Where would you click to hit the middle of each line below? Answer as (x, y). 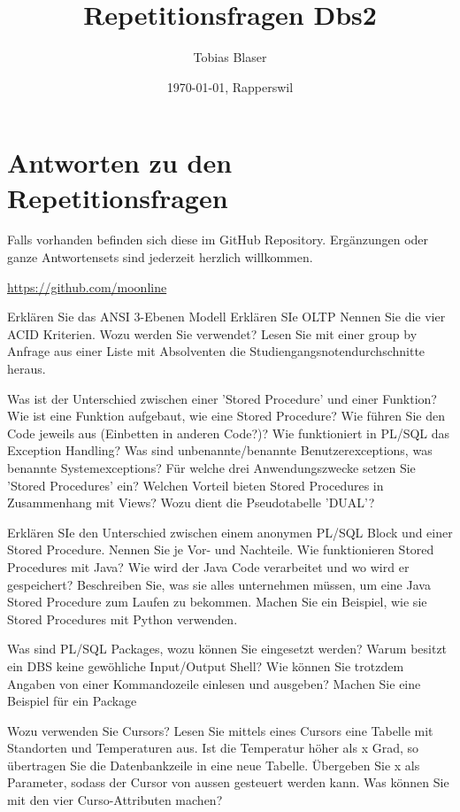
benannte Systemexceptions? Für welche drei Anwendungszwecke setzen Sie (211, 467)
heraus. (27, 368)
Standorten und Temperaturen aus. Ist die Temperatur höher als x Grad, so (213, 748)
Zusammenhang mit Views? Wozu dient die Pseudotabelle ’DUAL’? (191, 503)
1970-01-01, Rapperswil (230, 86)
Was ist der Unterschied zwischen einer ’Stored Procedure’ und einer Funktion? (222, 398)
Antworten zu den (120, 162)
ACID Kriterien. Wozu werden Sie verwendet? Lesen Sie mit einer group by (212, 333)
